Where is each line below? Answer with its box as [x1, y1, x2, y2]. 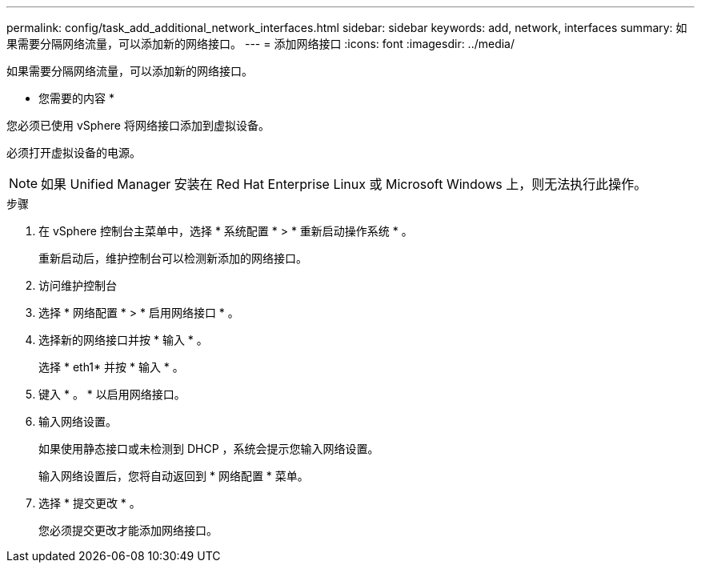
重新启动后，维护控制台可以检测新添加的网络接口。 [38, 251, 307, 265]
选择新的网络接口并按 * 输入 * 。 [38, 333, 208, 347]
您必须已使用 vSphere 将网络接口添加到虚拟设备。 [6, 118, 270, 132]
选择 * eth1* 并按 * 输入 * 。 [38, 360, 184, 374]
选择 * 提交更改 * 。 [38, 496, 141, 510]
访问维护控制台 [38, 278, 117, 292]
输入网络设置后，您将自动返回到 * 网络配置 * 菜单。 [38, 469, 309, 483]
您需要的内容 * [38, 91, 114, 105]
